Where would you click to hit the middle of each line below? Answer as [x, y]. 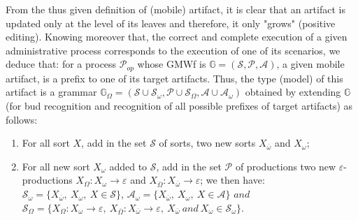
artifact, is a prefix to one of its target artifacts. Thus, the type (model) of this [174, 78]
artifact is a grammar [51, 92]
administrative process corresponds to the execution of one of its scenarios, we [173, 50]
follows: [22, 119]
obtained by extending [293, 92]
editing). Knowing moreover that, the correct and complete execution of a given [177, 37]
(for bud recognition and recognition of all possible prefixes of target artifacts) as [179, 106]
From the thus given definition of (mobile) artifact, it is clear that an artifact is [176, 9]
